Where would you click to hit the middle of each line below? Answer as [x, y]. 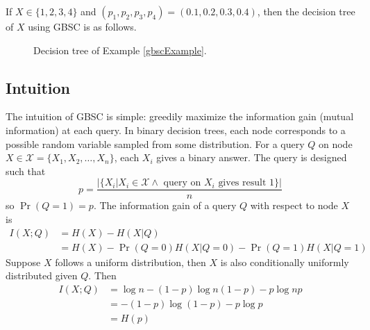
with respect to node [294, 205]
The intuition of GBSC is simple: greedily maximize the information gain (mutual [180, 116]
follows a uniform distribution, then [131, 262]
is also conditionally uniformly [285, 262]
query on [182, 183]
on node [335, 143]
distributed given [42, 275]
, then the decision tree [306, 11]
